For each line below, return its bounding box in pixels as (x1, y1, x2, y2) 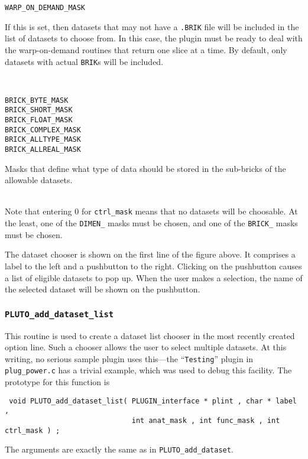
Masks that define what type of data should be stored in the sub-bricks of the (5, 162, 286, 174)
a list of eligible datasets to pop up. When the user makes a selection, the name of (5, 271, 303, 284)
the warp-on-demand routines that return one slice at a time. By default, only (5, 43, 287, 56)
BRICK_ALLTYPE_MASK (5, 135, 81, 144)
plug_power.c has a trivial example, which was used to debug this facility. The (5, 364, 292, 376)
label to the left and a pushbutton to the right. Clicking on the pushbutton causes (5, 259, 302, 272)
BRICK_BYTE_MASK (5, 96, 69, 105)
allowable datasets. (5, 174, 73, 186)
